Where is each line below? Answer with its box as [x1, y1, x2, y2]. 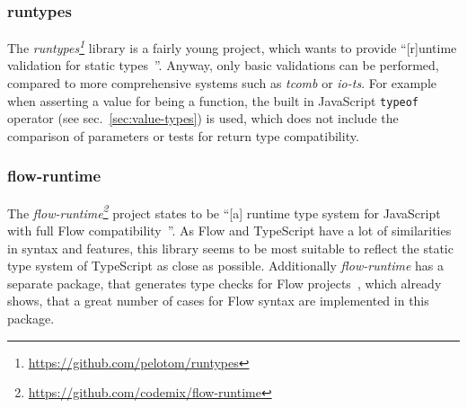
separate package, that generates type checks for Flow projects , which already [7, 273, 442, 292]
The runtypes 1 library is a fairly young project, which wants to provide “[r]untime [7, 36, 457, 57]
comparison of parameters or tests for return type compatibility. [7, 126, 359, 145]
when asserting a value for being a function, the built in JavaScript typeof [7, 91, 419, 110]
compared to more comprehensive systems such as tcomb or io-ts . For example [7, 74, 436, 93]
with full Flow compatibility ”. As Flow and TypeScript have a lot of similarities [7, 220, 452, 239]
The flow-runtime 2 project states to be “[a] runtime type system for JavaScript [7, 200, 441, 222]
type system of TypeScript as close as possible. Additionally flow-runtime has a [7, 256, 445, 275]
